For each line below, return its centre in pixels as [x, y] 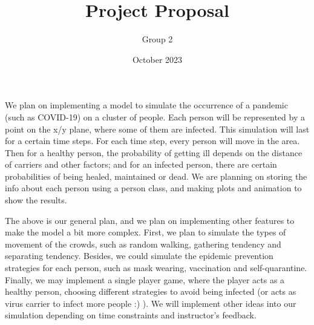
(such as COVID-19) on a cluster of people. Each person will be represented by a [155, 117]
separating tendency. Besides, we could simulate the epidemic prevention [139, 256]
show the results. [36, 200]
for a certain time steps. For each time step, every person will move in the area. [152, 141]
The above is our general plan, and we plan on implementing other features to [150, 220]
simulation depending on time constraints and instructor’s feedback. [131, 315]
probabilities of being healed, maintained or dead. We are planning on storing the [156, 176]
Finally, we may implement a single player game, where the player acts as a [145, 279]
